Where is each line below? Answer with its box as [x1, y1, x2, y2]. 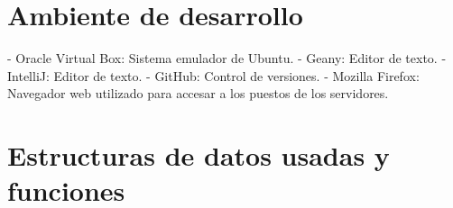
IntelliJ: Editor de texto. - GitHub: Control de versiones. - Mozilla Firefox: [7, 66, 420, 85]
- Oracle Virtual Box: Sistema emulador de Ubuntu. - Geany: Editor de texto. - [7, 49, 447, 68]
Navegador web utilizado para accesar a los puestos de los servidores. [7, 84, 389, 103]
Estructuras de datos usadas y [7, 137, 390, 174]
